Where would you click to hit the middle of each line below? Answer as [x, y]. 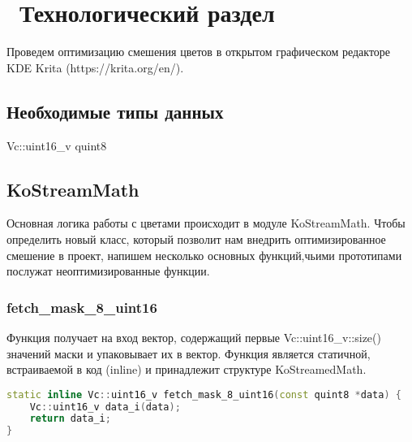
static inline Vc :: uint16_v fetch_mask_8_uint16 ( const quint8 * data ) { [204, 394]
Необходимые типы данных [115, 111]
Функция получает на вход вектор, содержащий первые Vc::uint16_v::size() [194, 337]
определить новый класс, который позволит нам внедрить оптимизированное [196, 238]
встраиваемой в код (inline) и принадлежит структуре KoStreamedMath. [187, 369]
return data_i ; [70, 419]
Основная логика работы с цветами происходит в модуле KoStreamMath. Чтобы [206, 223]
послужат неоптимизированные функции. [108, 271]
